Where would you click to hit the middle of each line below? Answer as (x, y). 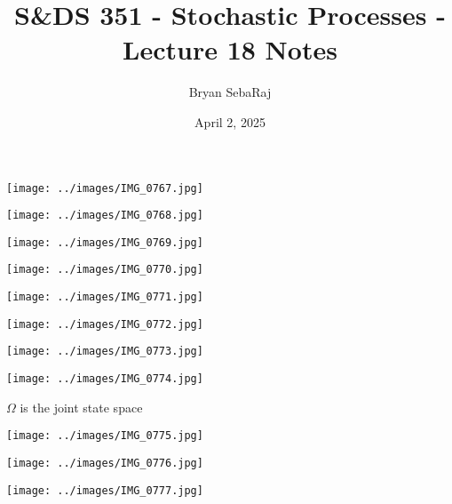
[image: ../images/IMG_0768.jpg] (105, 216)
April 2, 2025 (230, 121)
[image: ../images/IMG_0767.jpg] (105, 188)
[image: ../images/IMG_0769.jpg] (105, 242)
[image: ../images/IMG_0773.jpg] (105, 352)
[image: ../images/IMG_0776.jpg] (105, 463)
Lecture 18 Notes (230, 49)
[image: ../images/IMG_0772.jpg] (105, 324)
